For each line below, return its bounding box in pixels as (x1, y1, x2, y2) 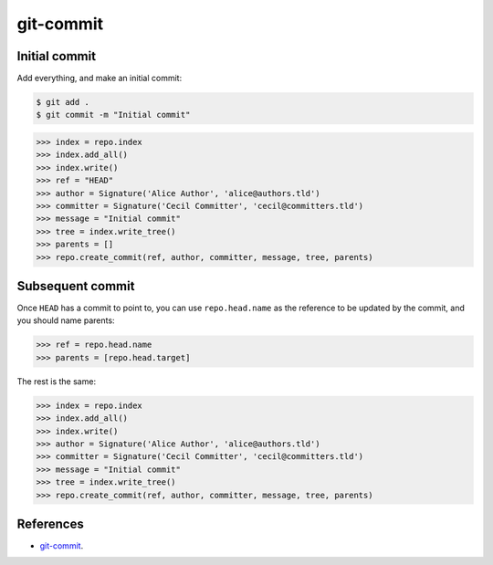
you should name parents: (16, 315, 115, 326)
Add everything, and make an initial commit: (16, 73, 183, 84)
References (16, 516, 84, 531)
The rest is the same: (16, 375, 96, 387)
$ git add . (36, 97, 90, 108)
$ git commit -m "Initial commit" (36, 110, 191, 120)
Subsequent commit (16, 278, 135, 294)
